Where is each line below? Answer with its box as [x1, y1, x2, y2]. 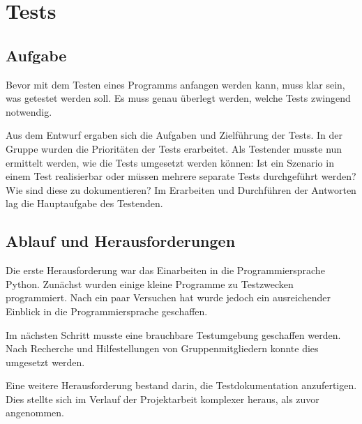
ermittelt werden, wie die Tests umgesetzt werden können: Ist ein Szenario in [6, 155, 334, 169]
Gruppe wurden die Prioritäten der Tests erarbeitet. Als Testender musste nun [6, 141, 342, 156]
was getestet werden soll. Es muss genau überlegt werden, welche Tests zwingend [6, 91, 351, 105]
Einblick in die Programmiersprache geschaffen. [6, 303, 208, 318]
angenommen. [6, 405, 64, 420]
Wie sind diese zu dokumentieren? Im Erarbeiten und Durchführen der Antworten [6, 182, 356, 197]
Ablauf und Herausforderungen [6, 230, 236, 252]
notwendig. [6, 104, 52, 119]
